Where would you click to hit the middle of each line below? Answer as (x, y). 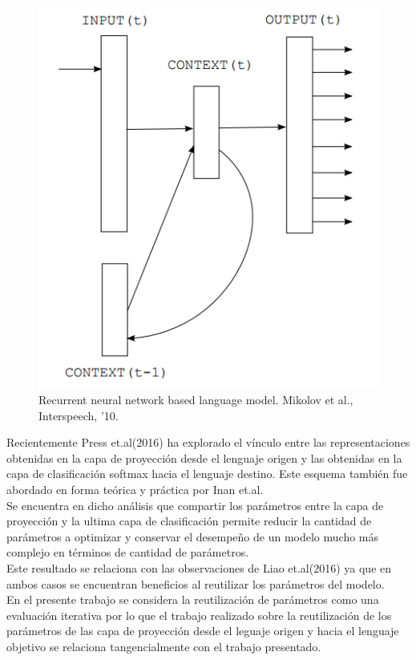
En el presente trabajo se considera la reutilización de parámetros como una (193, 599)
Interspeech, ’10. (79, 415)
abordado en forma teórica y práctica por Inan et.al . (135, 490)
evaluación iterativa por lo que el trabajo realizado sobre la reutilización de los (199, 615)
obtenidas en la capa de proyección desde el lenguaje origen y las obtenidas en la (204, 458)
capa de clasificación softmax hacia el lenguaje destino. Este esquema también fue (207, 474)
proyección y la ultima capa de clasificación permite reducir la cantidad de (189, 521)
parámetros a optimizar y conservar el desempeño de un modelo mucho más (193, 536)
